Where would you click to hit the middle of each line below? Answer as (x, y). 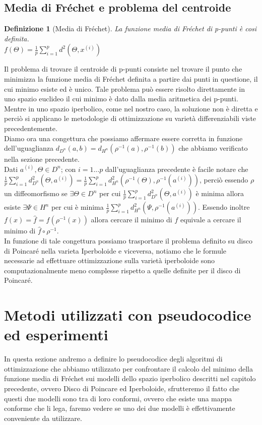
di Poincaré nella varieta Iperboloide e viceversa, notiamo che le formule (115, 250)
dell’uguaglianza (29, 148)
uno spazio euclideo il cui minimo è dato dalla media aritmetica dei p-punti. (121, 99)
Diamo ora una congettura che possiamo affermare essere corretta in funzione (123, 138)
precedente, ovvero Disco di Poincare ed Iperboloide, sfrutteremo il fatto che (122, 388)
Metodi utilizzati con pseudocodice (128, 315)
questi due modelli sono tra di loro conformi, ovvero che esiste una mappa (118, 398)
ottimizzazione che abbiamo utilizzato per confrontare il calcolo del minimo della (128, 368)
